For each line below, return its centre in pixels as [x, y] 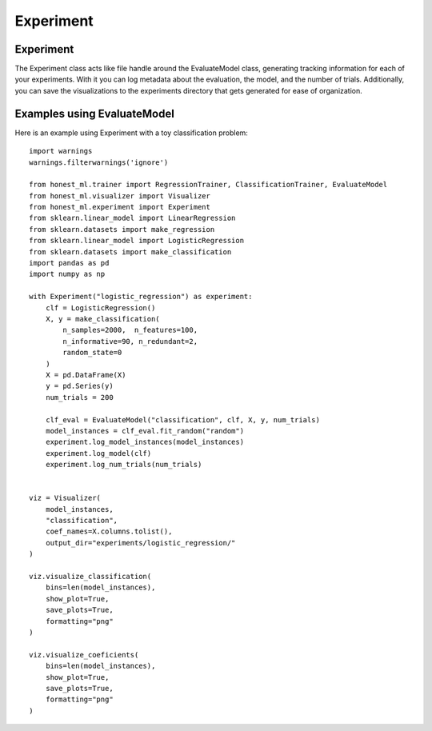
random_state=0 [92, 353]
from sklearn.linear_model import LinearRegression [132, 218]
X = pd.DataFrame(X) [86, 375]
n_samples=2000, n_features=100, [130, 330]
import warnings [61, 151]
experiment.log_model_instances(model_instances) [144, 442]
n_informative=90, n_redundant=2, [130, 341]
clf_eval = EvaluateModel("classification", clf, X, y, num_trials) [182, 419]
